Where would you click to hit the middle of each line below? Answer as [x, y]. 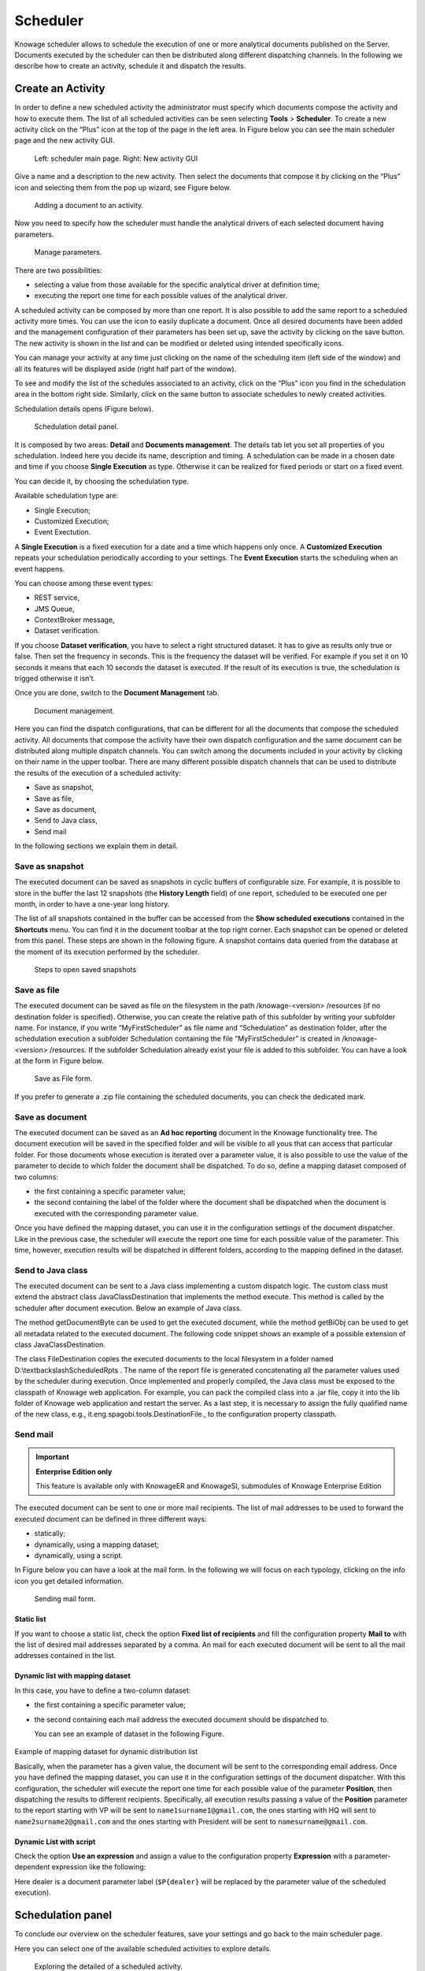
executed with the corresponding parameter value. [116, 1213]
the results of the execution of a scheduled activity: [98, 773]
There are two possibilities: [58, 270]
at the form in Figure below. [59, 1061]
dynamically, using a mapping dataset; [96, 1544]
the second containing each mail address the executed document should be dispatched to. [182, 1720]
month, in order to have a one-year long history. [92, 904]
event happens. [40, 568]
